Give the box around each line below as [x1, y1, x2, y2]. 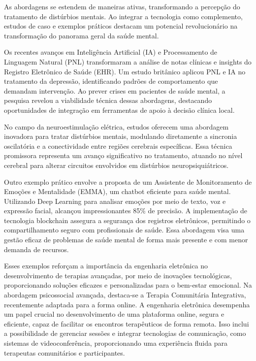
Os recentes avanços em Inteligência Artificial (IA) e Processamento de [4, 47, 218, 57]
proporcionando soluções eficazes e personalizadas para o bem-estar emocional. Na [4, 280, 252, 290]
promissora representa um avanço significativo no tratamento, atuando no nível [4, 150, 243, 161]
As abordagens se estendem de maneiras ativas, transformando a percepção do [4, 1, 240, 11]
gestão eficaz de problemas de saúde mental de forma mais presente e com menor [4, 234, 248, 245]
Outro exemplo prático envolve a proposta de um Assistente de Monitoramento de [4, 176, 252, 187]
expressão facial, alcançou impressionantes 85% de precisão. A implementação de [4, 205, 248, 216]
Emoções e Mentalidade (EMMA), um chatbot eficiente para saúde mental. [4, 186, 231, 197]
